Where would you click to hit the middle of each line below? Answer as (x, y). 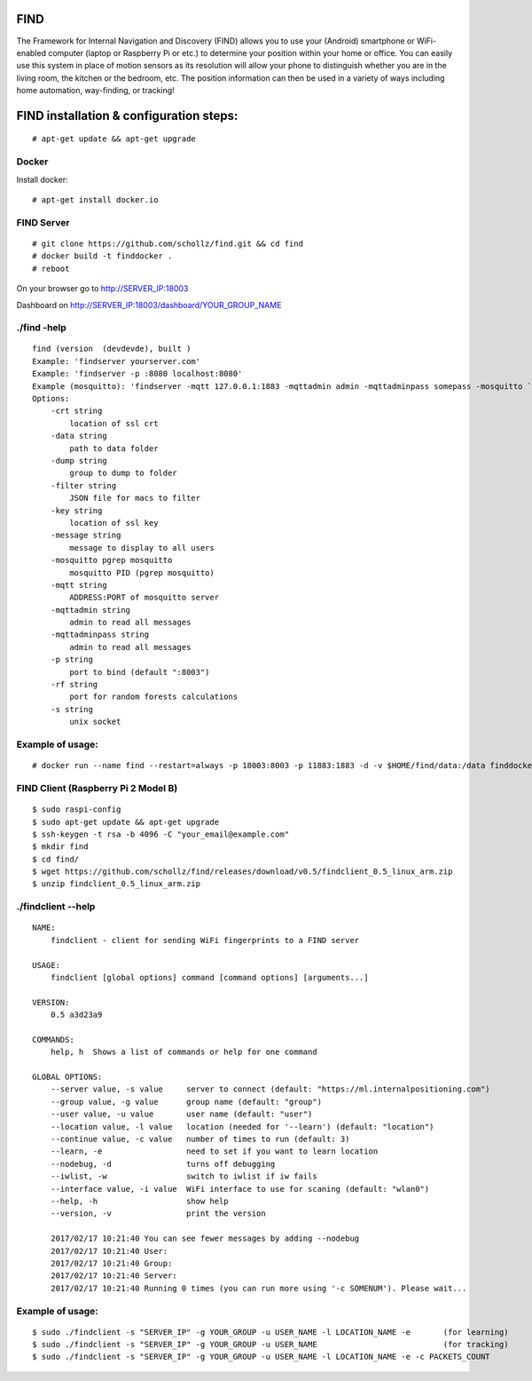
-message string (86, 536)
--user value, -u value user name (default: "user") (181, 1114)
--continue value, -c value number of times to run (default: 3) (200, 1139)
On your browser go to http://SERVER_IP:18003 (102, 289)
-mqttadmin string (90, 610)
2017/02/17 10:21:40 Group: (111, 1263)
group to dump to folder (123, 473)
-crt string (76, 411)
